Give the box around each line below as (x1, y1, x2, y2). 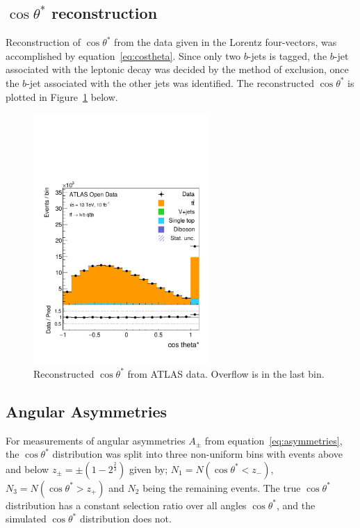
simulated (6, 511, 47, 526)
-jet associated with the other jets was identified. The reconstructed (26, 75, 314, 90)
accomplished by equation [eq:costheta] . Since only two (6, 48, 241, 63)
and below (6, 461, 49, 476)
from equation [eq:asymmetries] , (204, 433, 343, 447)
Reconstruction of (6, 35, 81, 49)
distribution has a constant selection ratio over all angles (6, 497, 247, 512)
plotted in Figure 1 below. (6, 89, 118, 104)
